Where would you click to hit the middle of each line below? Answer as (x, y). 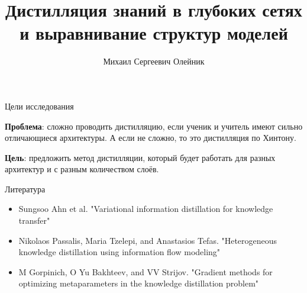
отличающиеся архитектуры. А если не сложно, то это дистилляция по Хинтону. (151, 138)
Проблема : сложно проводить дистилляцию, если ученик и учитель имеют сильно (154, 126)
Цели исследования (39, 106)
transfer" (34, 220)
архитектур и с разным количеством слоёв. (82, 169)
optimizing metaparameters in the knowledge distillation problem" (139, 283)
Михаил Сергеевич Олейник (154, 61)
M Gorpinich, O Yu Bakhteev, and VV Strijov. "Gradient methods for (146, 271)
